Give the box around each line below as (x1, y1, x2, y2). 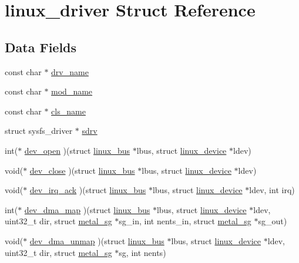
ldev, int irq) (249, 184, 295, 196)
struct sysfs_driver (5, 124, 73, 137)
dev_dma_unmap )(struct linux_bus (29, 234, 164, 247)
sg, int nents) (119, 246, 166, 258)
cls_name (51, 104, 86, 117)
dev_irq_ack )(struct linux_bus (29, 184, 146, 196)
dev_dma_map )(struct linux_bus (24, 203, 150, 215)
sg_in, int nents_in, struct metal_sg (119, 215, 251, 227)
